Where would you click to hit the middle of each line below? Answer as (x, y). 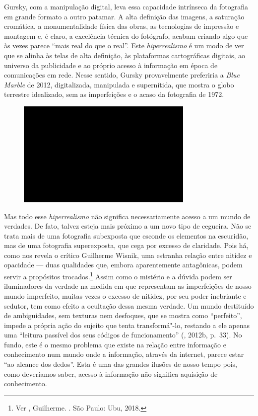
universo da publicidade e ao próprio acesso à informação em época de (111, 65)
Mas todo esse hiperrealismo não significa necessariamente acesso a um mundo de (127, 216)
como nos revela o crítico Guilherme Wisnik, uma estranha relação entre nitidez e (128, 255)
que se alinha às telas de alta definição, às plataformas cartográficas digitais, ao (125, 55)
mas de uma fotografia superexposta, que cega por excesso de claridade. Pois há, (126, 245)
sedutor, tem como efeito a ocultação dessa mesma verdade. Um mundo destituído (129, 305)
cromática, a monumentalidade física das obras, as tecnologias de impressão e (122, 26)
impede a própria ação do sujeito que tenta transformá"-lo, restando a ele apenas (127, 325)
